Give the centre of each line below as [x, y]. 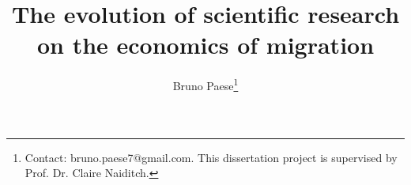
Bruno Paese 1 [205, 84]
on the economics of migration [205, 45]
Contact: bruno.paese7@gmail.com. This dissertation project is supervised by [211, 157]
